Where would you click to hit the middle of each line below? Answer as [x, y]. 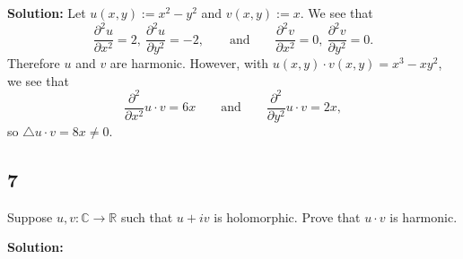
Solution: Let [47, 13]
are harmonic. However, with [189, 63]
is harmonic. [424, 216]
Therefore [34, 63]
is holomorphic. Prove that [287, 216]
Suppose [30, 216]
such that [147, 216]
